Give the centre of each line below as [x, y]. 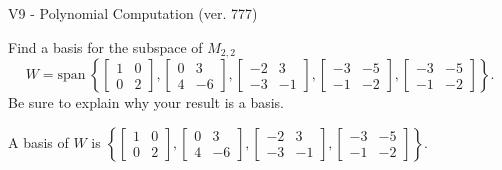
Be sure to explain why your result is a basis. [146, 102]
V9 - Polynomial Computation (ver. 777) [133, 13]
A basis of [38, 141]
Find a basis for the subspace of [105, 46]
